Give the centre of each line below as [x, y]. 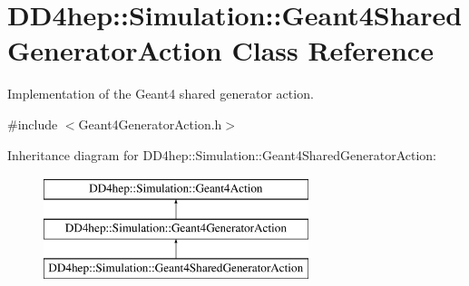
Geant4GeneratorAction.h [150, 124]
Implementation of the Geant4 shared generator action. [161, 94]
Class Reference [332, 50]
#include [33, 124]
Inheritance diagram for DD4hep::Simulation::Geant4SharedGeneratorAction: [222, 154]
